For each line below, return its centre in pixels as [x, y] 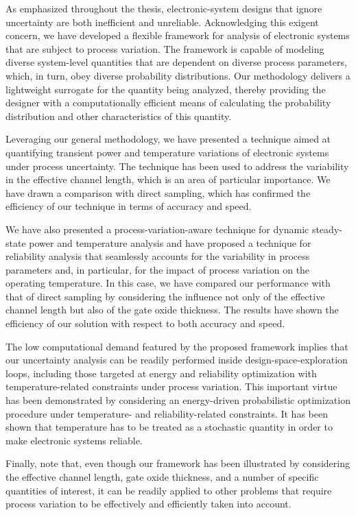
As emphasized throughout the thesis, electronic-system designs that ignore [164, 8]
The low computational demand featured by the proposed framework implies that [177, 346]
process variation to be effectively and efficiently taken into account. [149, 504]
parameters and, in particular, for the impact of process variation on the [158, 269]
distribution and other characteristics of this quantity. [119, 116]
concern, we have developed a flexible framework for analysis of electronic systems [178, 35]
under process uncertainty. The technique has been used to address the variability [177, 166]
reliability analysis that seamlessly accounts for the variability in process [158, 256]
